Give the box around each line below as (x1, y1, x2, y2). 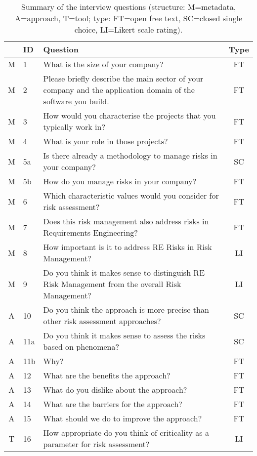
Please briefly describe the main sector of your (43, 73, 204, 84)
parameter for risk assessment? (43, 438, 150, 450)
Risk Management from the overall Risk (43, 278, 181, 290)
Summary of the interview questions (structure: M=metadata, (21, 1, 236, 12)
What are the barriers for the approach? (43, 398, 182, 410)
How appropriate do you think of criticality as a (43, 427, 209, 438)
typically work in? (43, 121, 105, 132)
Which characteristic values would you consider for (43, 190, 219, 201)
